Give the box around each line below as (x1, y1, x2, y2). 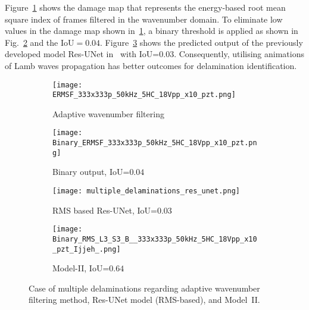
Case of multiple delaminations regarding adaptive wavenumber (29, 281, 260, 294)
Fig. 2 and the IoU (5, 36, 74, 48)
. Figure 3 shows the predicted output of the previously (100, 36, 303, 48)
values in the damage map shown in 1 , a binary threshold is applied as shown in (5, 24, 298, 37)
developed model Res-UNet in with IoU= (5, 48, 160, 60)
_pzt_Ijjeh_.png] (52, 245, 121, 253)
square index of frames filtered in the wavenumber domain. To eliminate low (5, 12, 283, 25)
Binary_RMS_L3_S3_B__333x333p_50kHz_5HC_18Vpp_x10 (52, 234, 257, 243)
